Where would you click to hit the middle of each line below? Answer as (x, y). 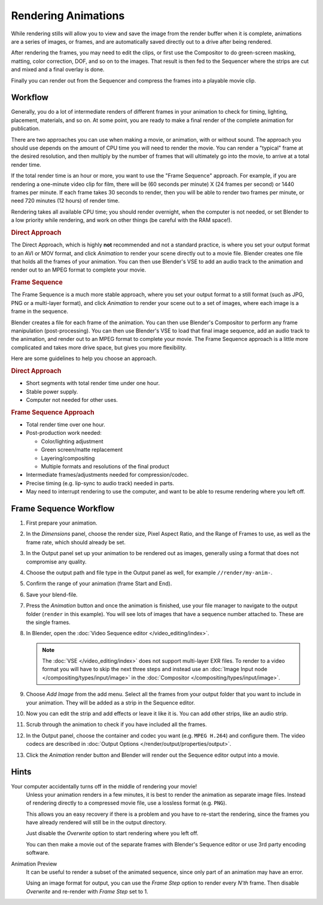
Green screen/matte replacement (82, 450)
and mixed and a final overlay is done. (58, 69)
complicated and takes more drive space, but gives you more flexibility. (99, 348)
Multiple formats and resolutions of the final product (105, 466)
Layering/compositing (68, 458)
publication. (25, 129)
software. (38, 853)
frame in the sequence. (40, 312)
